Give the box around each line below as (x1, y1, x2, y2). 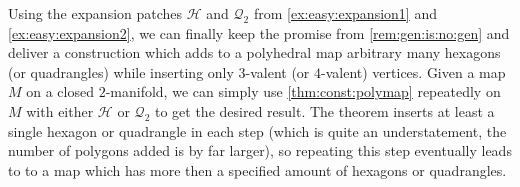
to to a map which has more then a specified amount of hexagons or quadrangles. (8, 159, 507, 180)
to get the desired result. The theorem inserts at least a (154, 100, 495, 121)
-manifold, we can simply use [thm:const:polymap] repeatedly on (105, 81, 501, 102)
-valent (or (245, 61, 310, 82)
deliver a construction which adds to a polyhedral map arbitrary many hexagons (8, 42, 501, 63)
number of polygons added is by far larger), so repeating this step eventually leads (8, 140, 512, 161)
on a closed (26, 81, 94, 102)
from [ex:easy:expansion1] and (253, 3, 437, 23)
